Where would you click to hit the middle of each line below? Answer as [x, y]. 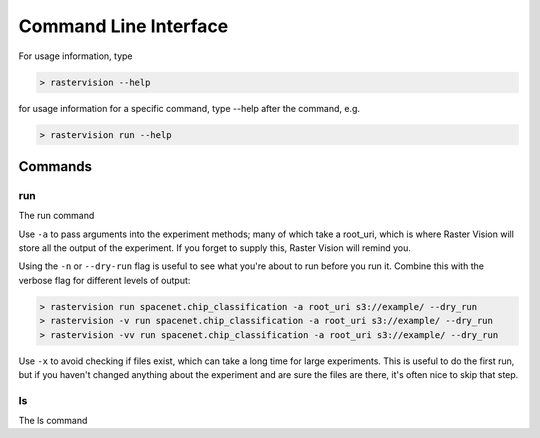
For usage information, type [76, 56]
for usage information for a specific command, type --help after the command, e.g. [189, 108]
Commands [55, 166]
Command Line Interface [123, 26]
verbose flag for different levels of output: [104, 280]
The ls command [53, 421]
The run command [56, 216]
